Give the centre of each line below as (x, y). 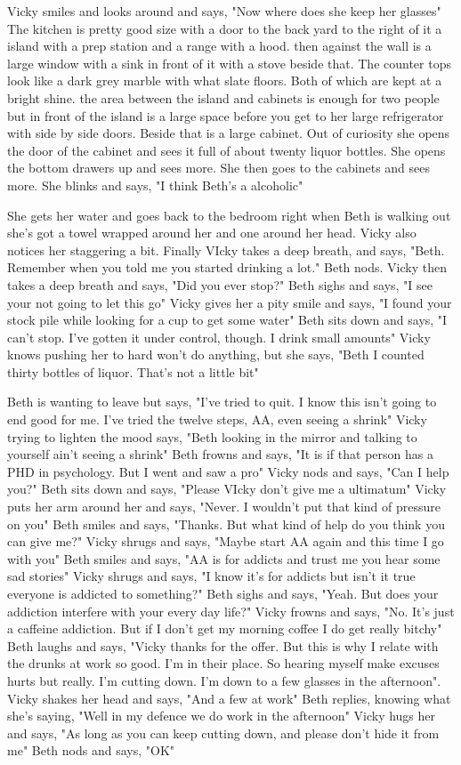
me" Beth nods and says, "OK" (91, 750)
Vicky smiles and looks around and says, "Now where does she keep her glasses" (224, 11)
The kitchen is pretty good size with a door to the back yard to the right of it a (225, 28)
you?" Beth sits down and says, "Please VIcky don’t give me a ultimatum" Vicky (227, 489)
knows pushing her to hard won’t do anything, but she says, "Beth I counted (216, 354)
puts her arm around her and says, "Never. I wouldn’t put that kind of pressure (224, 507)
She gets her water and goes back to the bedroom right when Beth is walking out (229, 215)
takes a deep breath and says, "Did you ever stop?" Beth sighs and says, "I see (220, 284)
